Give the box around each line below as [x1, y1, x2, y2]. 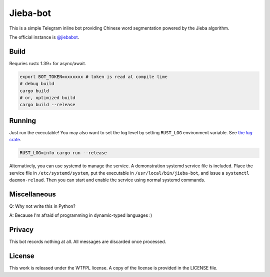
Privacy [9, 225, 34, 234]
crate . [9, 137, 21, 143]
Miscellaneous [9, 190, 56, 198]
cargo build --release [19, 102, 75, 108]
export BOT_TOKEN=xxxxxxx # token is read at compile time [19, 74, 167, 80]
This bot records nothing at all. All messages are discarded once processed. [9, 238, 166, 245]
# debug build [19, 81, 54, 87]
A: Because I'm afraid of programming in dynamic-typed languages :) [9, 212, 152, 218]
